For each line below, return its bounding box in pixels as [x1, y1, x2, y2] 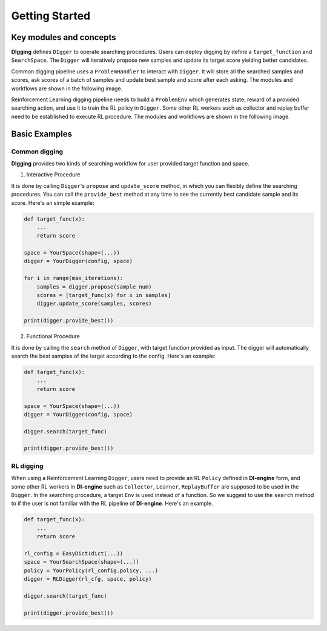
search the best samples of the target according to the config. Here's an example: [11, 352, 216, 359]
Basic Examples [11, 129, 73, 139]
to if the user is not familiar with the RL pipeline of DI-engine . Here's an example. [11, 500, 213, 507]
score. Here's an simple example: [11, 199, 94, 206]
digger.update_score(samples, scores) [36, 300, 152, 307]
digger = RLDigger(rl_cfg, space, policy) [24, 576, 152, 583]
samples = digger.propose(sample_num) [36, 283, 152, 290]
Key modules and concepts [11, 32, 116, 42]
